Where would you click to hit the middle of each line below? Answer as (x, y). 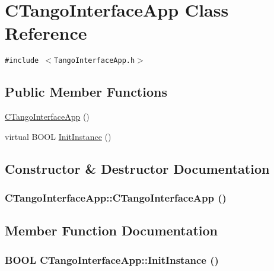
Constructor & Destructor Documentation (137, 168)
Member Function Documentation (111, 230)
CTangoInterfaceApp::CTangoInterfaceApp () (116, 198)
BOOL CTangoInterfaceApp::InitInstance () (112, 259)
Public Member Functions (86, 92)
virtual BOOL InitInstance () (58, 136)
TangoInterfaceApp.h (95, 61)
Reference (46, 33)
